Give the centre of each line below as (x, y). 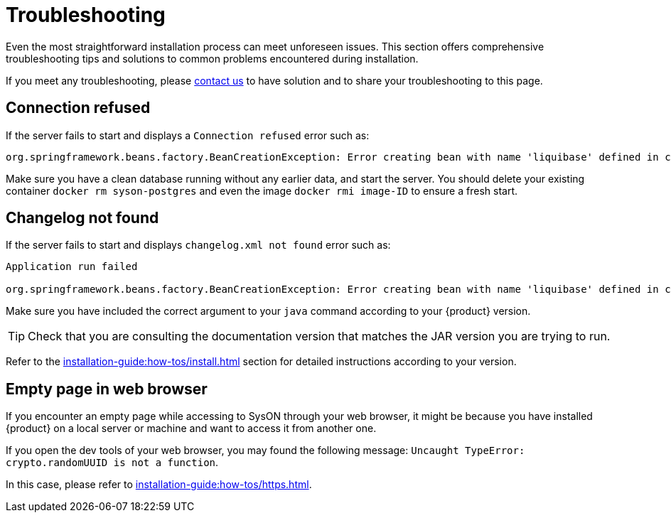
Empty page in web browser (107, 389)
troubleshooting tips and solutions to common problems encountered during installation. (212, 58)
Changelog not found (82, 218)
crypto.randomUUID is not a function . (112, 463)
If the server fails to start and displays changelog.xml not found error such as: (198, 245)
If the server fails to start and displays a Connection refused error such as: (188, 135)
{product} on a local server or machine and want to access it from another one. (191, 428)
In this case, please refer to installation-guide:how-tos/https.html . (159, 485)
